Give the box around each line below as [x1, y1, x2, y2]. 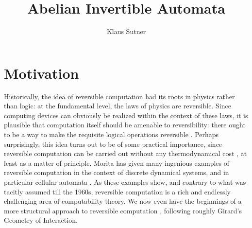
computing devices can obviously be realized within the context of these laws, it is [4, 110, 248, 120]
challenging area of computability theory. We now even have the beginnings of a [4, 196, 242, 206]
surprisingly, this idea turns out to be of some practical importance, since [4, 139, 222, 149]
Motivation [4, 63, 79, 83]
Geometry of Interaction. [4, 215, 78, 225]
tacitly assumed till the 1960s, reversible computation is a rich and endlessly [4, 186, 231, 196]
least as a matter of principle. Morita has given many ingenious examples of [4, 158, 230, 168]
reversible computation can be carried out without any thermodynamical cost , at [4, 148, 247, 158]
